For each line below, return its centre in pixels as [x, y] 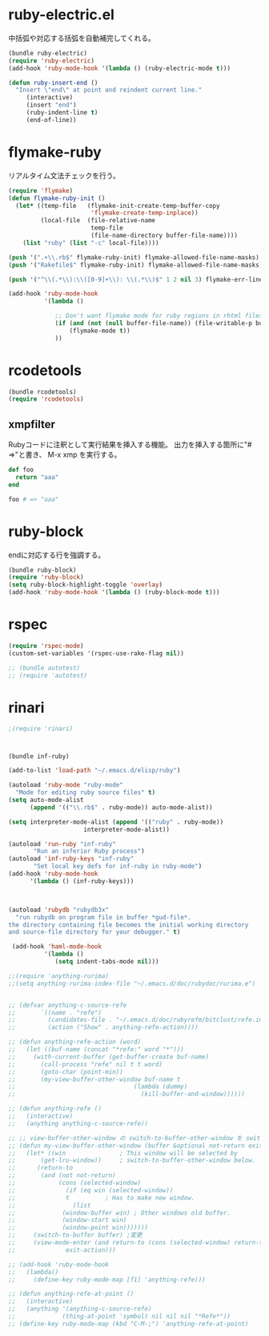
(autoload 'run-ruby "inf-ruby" [62, 844]
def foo [21, 470]
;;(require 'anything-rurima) [59, 976]
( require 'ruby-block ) [46, 577]
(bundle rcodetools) [43, 392]
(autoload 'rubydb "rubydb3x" [59, 910]
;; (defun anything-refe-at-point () [71, 1294]
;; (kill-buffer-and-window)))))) [127, 1094]
